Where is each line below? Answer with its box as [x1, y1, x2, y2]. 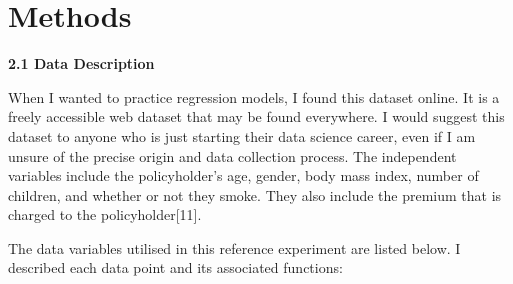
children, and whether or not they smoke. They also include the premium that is [8, 184, 502, 205]
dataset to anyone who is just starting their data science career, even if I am [8, 125, 476, 146]
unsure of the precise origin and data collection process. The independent [8, 145, 457, 166]
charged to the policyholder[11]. [8, 204, 202, 225]
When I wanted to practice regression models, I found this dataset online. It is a [8, 86, 500, 107]
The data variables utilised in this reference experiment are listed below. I [8, 237, 461, 258]
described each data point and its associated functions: [8, 257, 343, 278]
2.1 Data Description [8, 53, 155, 74]
